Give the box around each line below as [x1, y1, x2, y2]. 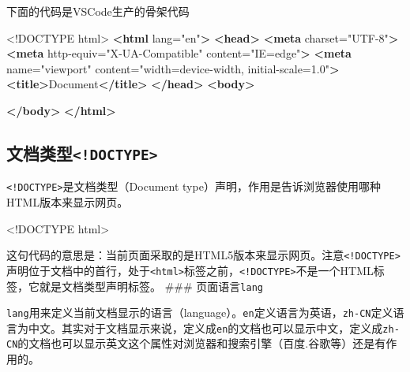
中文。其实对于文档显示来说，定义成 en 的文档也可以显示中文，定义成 [28, 319, 383, 336]
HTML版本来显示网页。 [6, 194, 129, 210]
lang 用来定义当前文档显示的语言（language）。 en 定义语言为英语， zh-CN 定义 [6, 304, 393, 321]
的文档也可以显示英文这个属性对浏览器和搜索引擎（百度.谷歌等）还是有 [17, 335, 386, 352]
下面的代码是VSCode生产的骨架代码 [6, 3, 190, 19]
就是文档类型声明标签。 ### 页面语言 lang [39, 277, 263, 294]
